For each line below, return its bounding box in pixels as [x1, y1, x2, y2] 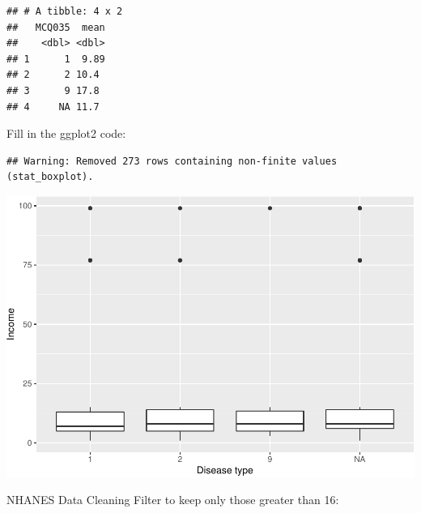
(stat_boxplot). [6, 171, 94, 183]
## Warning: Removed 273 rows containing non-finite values [6, 155, 338, 167]
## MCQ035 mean [6, 21, 105, 33]
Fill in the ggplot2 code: [6, 125, 126, 142]
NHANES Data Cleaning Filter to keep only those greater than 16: [6, 491, 339, 508]
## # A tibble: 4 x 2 [6, 6, 123, 17]
